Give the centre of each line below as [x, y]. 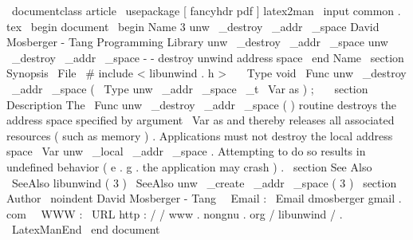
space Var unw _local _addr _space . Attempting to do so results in [186, 151]
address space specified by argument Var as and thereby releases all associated [201, 120]
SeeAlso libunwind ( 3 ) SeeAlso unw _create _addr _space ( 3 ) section [204, 182]
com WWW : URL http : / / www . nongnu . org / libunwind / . [175, 213]
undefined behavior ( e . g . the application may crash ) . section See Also [189, 166]
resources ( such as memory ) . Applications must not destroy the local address [200, 135]
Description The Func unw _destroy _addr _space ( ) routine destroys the [202, 104]
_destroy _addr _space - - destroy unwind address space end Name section [208, 57]
